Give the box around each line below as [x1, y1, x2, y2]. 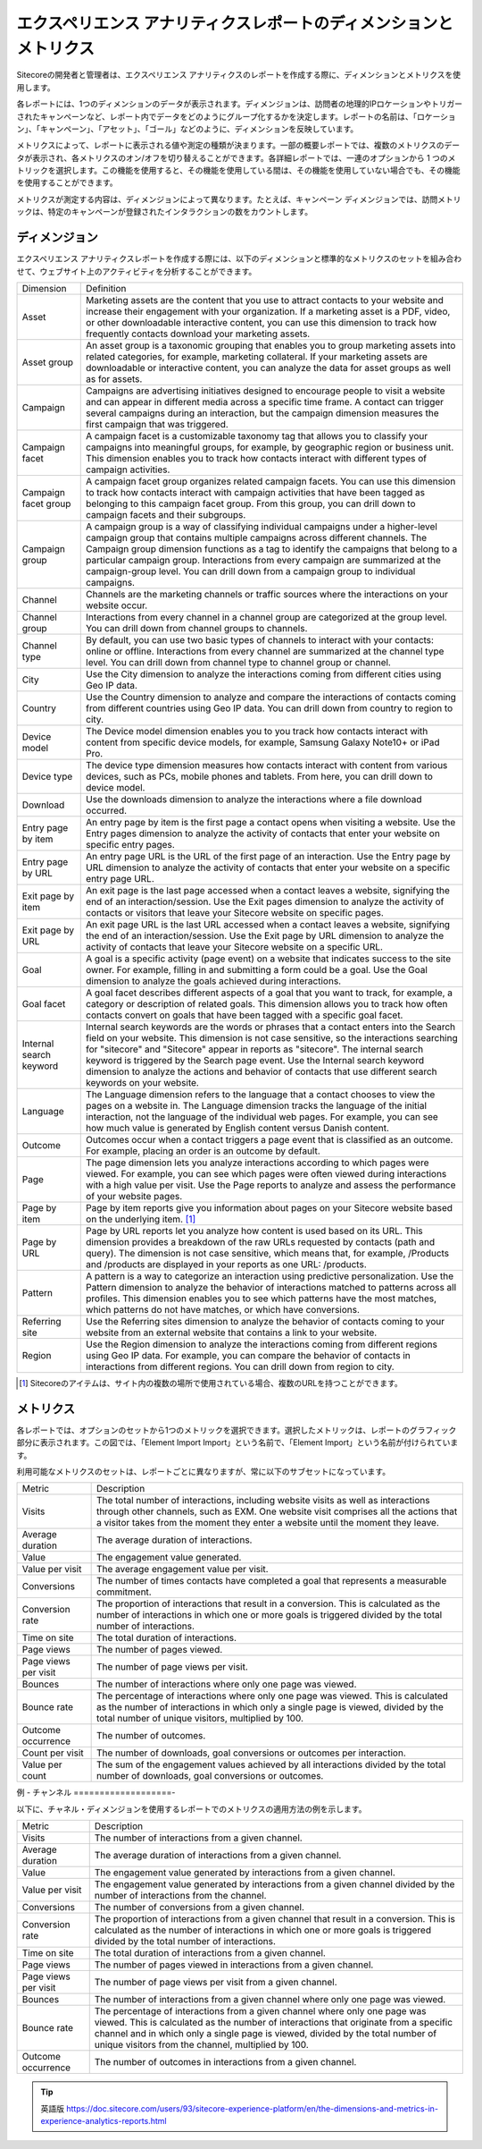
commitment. [96, 1586, 152, 1598]
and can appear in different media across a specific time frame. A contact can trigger [86, 395, 445, 408]
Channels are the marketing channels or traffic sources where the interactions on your [86, 588, 448, 600]
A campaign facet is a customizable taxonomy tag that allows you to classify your [86, 429, 428, 442]
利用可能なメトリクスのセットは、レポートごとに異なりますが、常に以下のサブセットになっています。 [16, 1467, 391, 1477]
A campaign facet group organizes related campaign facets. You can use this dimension [86, 475, 456, 487]
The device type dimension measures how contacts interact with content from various [86, 758, 448, 771]
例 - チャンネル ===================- [16, 1787, 176, 1798]
